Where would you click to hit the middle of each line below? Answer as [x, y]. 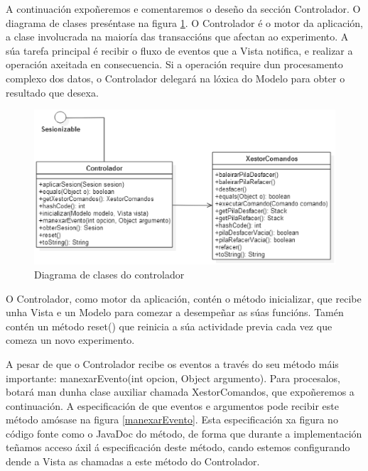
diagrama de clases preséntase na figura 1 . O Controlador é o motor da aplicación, [184, 22]
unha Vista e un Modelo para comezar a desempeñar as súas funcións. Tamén [175, 312]
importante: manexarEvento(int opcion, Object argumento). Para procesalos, [173, 378]
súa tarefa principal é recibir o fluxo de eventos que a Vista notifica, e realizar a [179, 50]
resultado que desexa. [52, 92]
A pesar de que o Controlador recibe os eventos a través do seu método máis [172, 363]
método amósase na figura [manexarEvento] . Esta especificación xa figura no [172, 419]
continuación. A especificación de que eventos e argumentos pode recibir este [172, 405]
